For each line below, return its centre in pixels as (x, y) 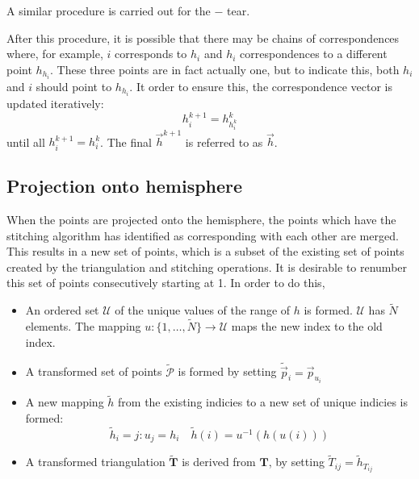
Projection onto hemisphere (125, 186)
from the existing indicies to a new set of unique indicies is (263, 402)
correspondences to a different (314, 54)
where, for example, (55, 54)
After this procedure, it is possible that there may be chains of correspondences (203, 37)
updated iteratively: (55, 103)
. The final (126, 142)
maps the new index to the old (307, 326)
